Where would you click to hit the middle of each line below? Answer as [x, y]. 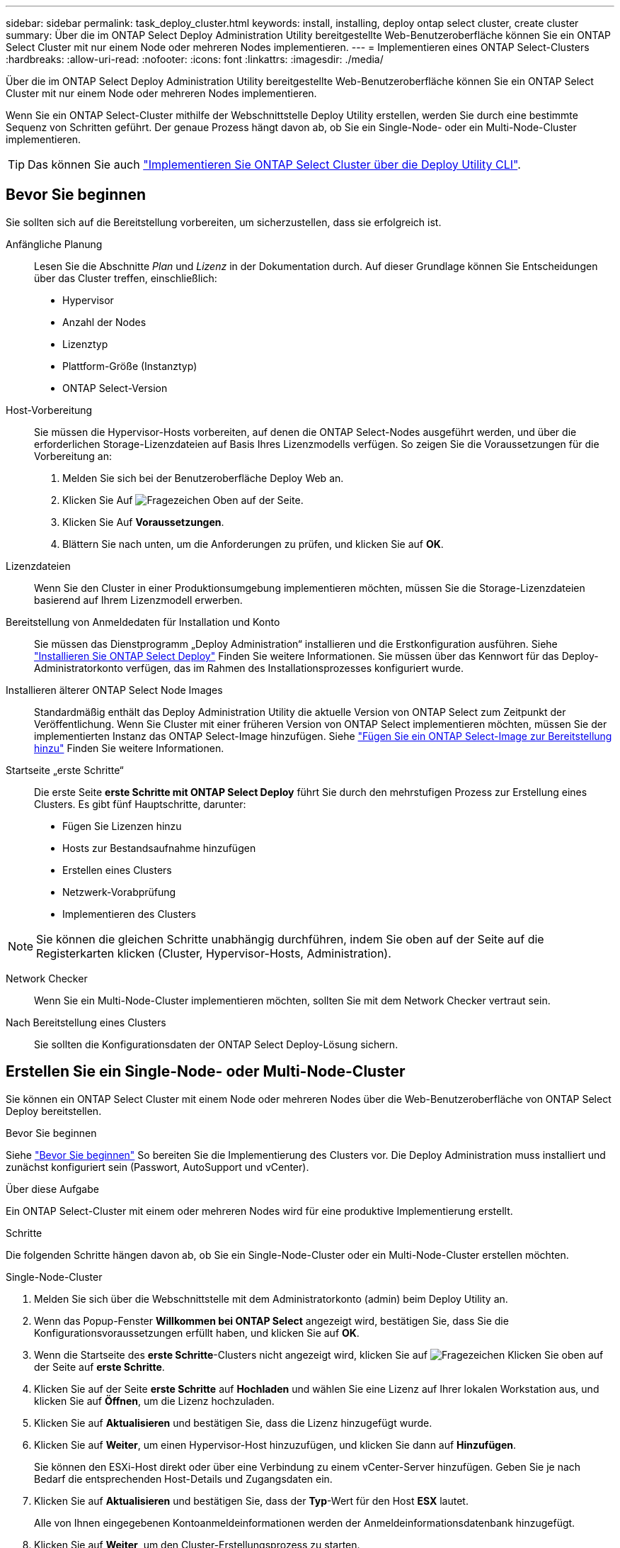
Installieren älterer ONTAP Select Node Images [114, 690]
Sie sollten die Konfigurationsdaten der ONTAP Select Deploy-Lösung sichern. [216, 1044]
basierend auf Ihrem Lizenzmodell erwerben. [138, 600]
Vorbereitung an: [73, 456]
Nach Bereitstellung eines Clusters [86, 1022]
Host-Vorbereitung [49, 410]
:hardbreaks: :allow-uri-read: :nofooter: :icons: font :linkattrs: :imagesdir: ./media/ [195, 59]
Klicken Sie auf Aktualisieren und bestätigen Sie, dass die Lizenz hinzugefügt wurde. [233, 1423]
